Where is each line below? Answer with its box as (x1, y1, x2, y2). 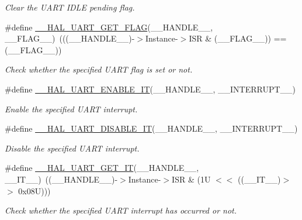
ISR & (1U (172, 173, 211, 185)
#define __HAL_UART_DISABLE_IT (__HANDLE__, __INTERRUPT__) (5, 122, 298, 135)
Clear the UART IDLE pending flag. (5, 1, 135, 13)
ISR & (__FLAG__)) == (189, 32, 287, 44)
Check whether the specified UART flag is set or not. (5, 63, 193, 75)
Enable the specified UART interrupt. (5, 102, 138, 115)
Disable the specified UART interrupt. (5, 142, 140, 154)
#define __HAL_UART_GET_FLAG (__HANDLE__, (5, 20, 213, 33)
